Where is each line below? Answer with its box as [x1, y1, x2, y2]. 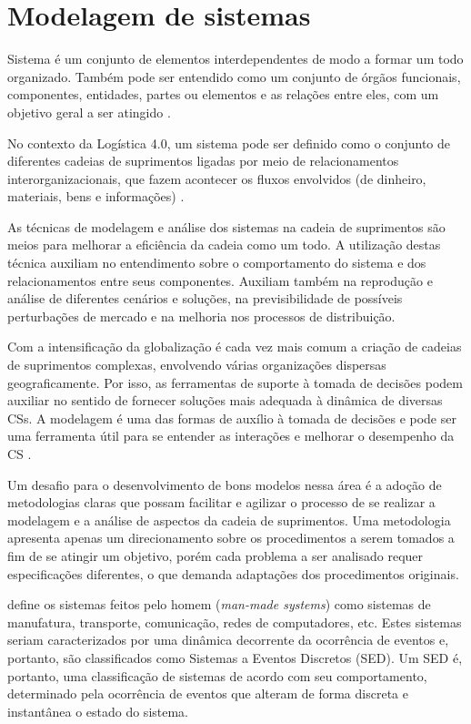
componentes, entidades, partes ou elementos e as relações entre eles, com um [7, 85, 439, 104]
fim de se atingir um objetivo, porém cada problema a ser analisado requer [7, 546, 424, 565]
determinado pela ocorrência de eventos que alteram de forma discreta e [7, 684, 408, 703]
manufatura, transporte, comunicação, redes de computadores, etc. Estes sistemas [7, 612, 462, 631]
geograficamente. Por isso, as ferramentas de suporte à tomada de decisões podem [7, 372, 463, 392]
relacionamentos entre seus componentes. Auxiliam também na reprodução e [7, 270, 433, 290]
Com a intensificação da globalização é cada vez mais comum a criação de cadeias [7, 337, 462, 356]
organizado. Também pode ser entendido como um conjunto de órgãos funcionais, [7, 66, 461, 86]
